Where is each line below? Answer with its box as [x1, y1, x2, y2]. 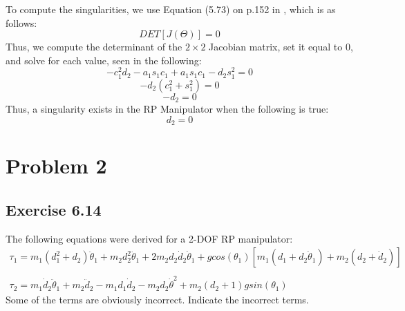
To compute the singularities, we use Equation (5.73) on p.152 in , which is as [6, 2, 336, 16]
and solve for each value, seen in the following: [6, 53, 202, 67]
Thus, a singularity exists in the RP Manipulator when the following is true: [6, 102, 329, 116]
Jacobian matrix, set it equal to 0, [209, 39, 353, 54]
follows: [6, 15, 37, 30]
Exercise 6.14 [6, 198, 102, 220]
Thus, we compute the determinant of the [6, 39, 182, 54]
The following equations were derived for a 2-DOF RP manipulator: [6, 231, 293, 245]
